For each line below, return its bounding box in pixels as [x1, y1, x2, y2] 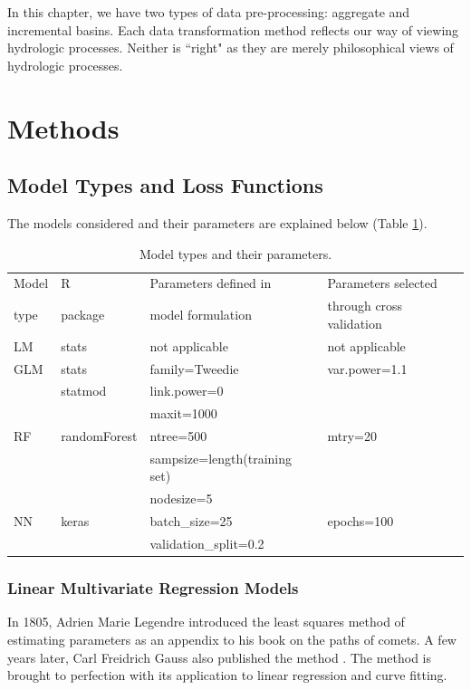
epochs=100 [327, 512, 394, 531]
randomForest [61, 426, 138, 446]
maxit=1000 [149, 404, 217, 423]
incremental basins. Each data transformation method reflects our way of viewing [7, 20, 459, 39]
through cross [327, 296, 403, 315]
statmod [61, 381, 107, 400]
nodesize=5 [149, 489, 213, 508]
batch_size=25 [149, 512, 233, 531]
